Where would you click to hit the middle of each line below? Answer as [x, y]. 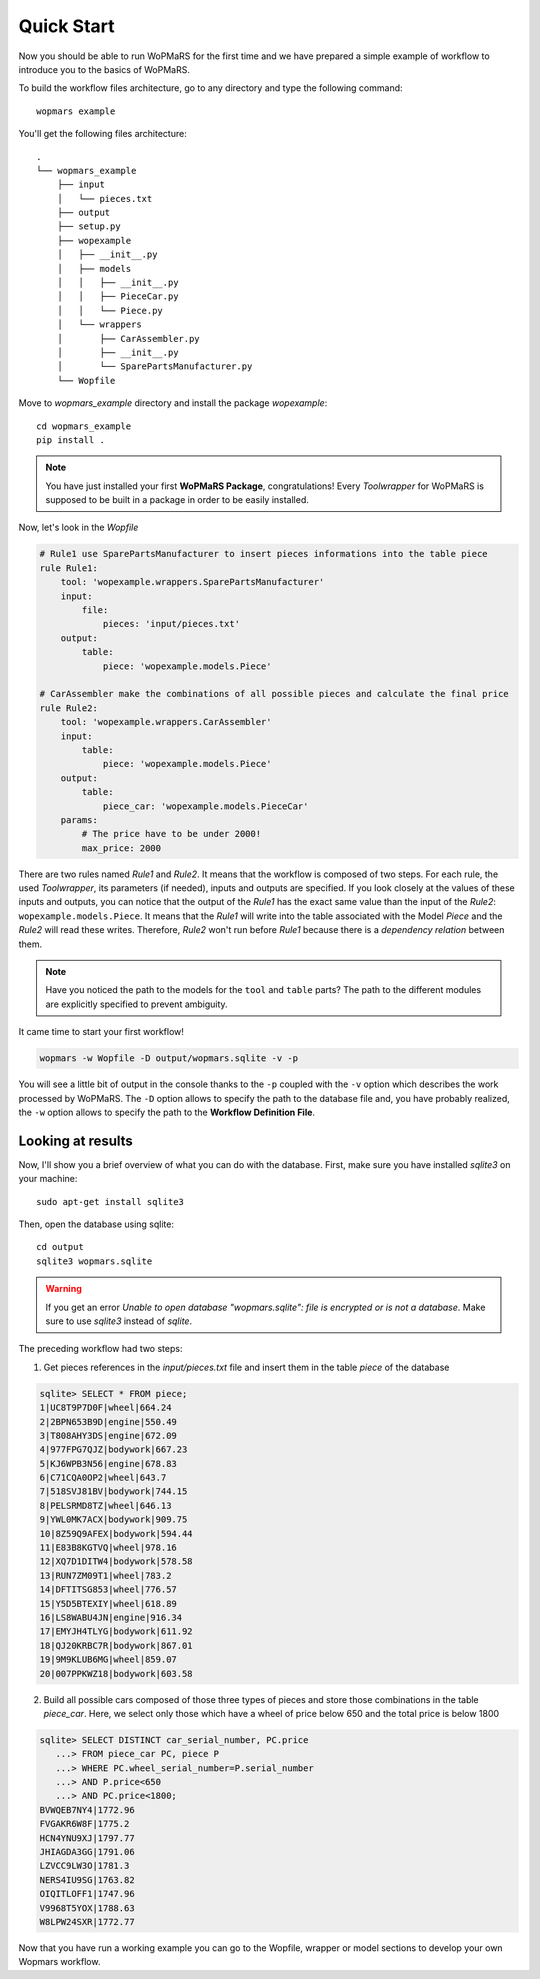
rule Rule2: [69, 708]
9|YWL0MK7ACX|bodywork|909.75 [113, 1519]
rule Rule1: [69, 568]
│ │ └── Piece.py [110, 310]
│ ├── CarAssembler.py [128, 338]
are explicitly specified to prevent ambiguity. [137, 1004]
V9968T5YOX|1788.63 [87, 1908]
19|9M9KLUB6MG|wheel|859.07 [108, 1659]
